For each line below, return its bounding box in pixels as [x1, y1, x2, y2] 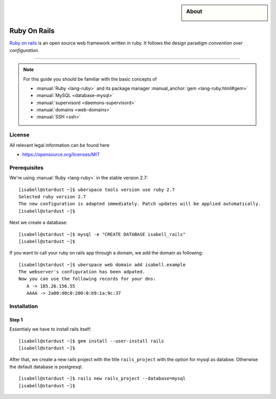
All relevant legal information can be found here [9, 142, 110, 148]
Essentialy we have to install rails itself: [9, 326, 91, 332]
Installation [9, 303, 38, 310]
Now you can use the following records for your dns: [18, 276, 156, 282]
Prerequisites [9, 164, 43, 171]
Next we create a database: [9, 220, 67, 226]
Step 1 [9, 317, 23, 323]
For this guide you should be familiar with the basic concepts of [23, 76, 157, 82]
